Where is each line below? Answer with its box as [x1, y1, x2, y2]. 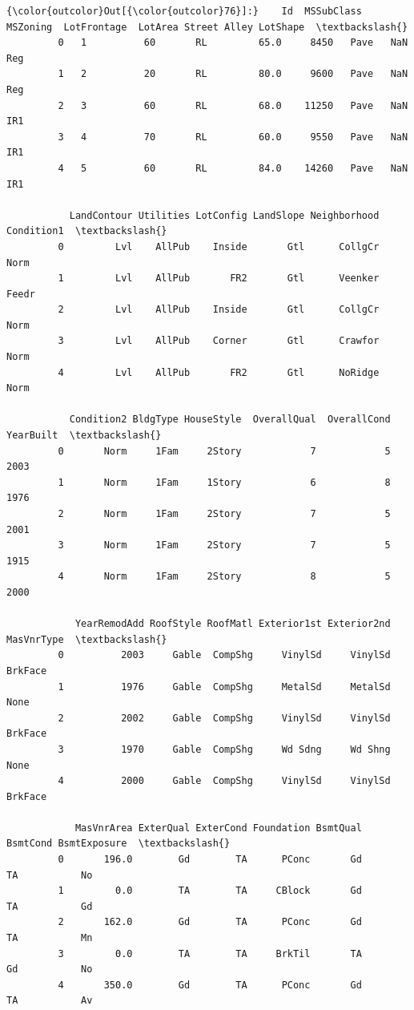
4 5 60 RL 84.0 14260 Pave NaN [58, 162, 408, 174]
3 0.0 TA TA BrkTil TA [58, 947, 362, 959]
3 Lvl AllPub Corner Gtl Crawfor [58, 335, 380, 347]
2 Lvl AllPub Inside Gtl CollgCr [58, 304, 380, 316]
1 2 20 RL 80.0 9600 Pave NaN [58, 68, 408, 80]
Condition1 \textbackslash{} [6, 225, 167, 237]
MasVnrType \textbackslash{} [6, 633, 167, 645]
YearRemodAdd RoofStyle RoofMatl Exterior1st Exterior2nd [74, 618, 391, 630]
